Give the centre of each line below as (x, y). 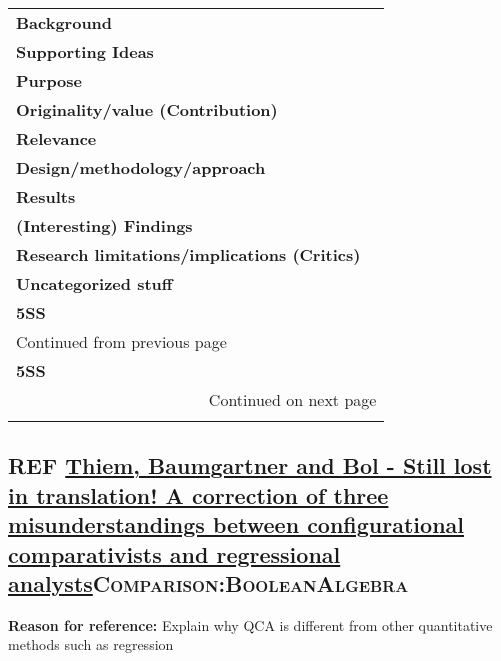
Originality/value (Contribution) (147, 109)
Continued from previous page (121, 341)
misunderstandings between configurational (236, 524)
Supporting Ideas (85, 51)
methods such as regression (91, 644)
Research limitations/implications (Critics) (188, 254)
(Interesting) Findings (104, 225)
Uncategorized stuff (94, 283)
